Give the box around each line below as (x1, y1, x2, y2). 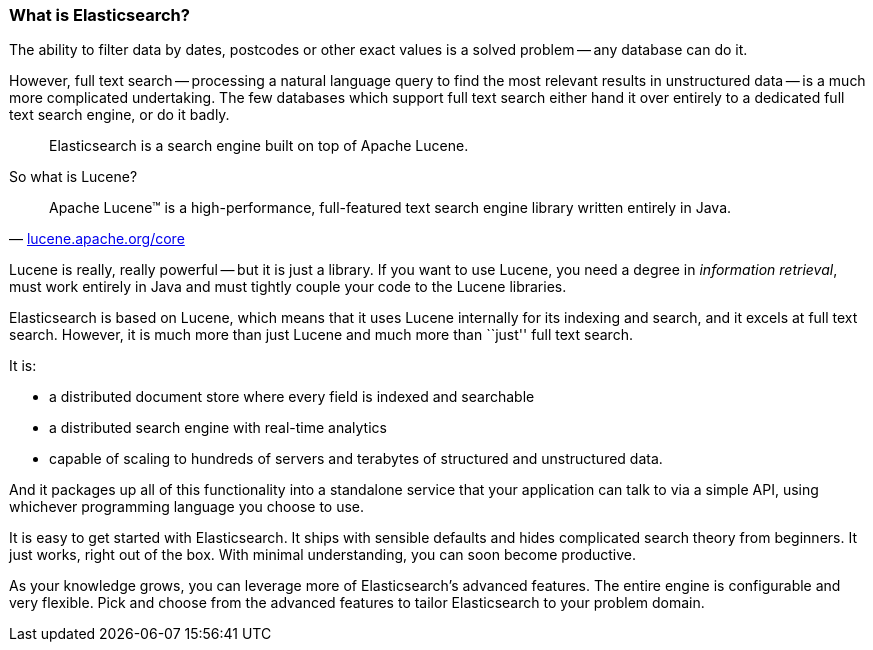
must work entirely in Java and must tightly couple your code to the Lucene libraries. (9, 278, 567, 296)
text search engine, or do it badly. (9, 106, 230, 124)
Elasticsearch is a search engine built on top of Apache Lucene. (49, 137, 469, 155)
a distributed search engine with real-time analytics (49, 419, 387, 437)
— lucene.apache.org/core (9, 230, 185, 248)
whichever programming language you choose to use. (9, 498, 365, 516)
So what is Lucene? (9, 168, 138, 186)
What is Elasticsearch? (9, 5, 190, 25)
